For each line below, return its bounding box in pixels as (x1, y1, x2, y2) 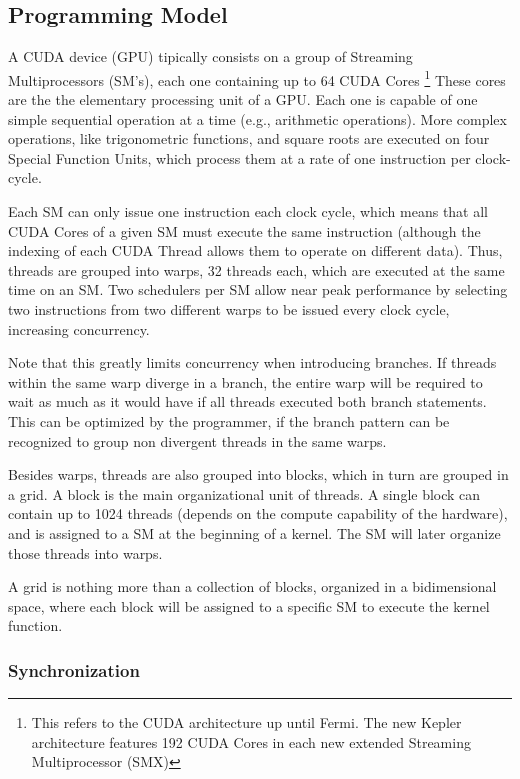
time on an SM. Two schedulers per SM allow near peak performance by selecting (8, 279, 508, 300)
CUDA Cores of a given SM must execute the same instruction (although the (8, 220, 481, 241)
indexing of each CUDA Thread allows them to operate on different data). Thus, (8, 240, 503, 261)
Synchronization (8, 657, 140, 682)
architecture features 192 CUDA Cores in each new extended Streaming (31, 731, 471, 752)
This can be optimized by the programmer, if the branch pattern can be (8, 410, 450, 431)
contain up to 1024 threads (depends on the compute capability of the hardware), (8, 503, 508, 524)
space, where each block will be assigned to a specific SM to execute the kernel (8, 595, 490, 616)
